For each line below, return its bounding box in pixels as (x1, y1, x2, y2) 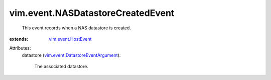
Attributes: (9, 45, 31, 51)
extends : (9, 36, 29, 42)
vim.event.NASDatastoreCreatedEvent (9, 7, 175, 18)
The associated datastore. (34, 64, 89, 70)
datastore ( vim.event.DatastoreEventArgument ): (22, 52, 121, 58)
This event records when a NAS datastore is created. (22, 25, 131, 31)
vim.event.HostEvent (49, 36, 92, 42)
